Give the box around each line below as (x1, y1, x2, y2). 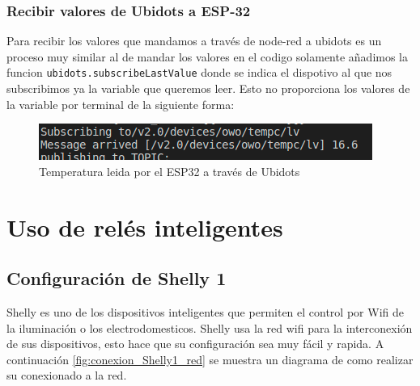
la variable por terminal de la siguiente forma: (6, 95, 235, 112)
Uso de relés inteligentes (6, 210, 283, 243)
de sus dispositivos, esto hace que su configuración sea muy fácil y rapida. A (6, 335, 384, 352)
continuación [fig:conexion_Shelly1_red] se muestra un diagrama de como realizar (6, 350, 414, 367)
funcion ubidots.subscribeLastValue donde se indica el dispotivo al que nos (6, 64, 392, 81)
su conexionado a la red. (6, 367, 127, 384)
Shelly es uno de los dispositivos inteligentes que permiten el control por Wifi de (6, 304, 404, 321)
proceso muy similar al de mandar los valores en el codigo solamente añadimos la (6, 48, 409, 65)
